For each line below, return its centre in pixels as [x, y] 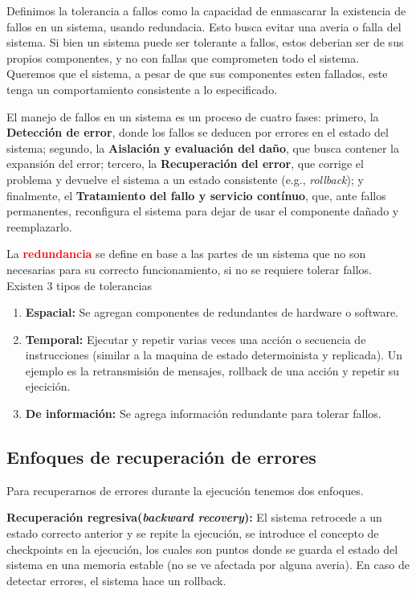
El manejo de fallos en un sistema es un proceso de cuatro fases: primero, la [193, 116]
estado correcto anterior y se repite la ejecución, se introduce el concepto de [193, 533]
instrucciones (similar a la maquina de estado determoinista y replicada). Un [214, 355]
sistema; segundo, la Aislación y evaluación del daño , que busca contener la [203, 147]
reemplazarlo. [39, 226]
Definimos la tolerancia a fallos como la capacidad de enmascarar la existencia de [206, 10]
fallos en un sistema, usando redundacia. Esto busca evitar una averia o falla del [204, 26]
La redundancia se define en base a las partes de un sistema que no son [186, 254]
